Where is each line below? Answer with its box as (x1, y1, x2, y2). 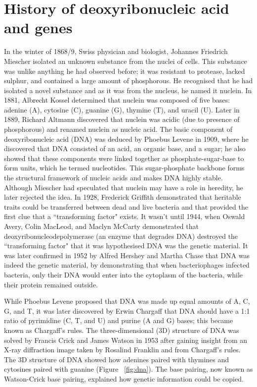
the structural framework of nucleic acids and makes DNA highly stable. (4, 172, 223, 183)
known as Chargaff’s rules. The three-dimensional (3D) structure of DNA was (4, 325, 239, 335)
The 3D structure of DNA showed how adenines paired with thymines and (4, 354, 229, 364)
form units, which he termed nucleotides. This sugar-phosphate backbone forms (4, 163, 245, 173)
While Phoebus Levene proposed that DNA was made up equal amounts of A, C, (4, 296, 250, 306)
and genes (4, 17, 73, 38)
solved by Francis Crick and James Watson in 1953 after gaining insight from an (4, 334, 248, 345)
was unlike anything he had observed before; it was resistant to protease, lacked (4, 65, 245, 76)
